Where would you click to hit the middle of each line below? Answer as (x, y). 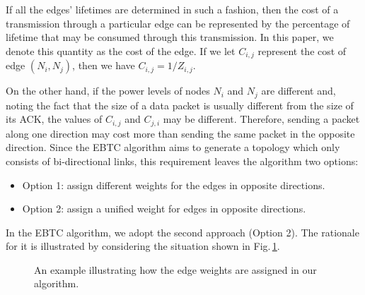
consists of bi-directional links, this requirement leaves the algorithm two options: (182, 161)
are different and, (299, 91)
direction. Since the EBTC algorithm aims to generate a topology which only (173, 147)
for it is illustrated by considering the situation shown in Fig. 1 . (143, 246)
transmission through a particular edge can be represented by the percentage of (178, 23)
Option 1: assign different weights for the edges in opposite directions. (174, 185)
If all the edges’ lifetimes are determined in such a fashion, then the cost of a (172, 9)
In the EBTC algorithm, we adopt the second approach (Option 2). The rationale (182, 232)
